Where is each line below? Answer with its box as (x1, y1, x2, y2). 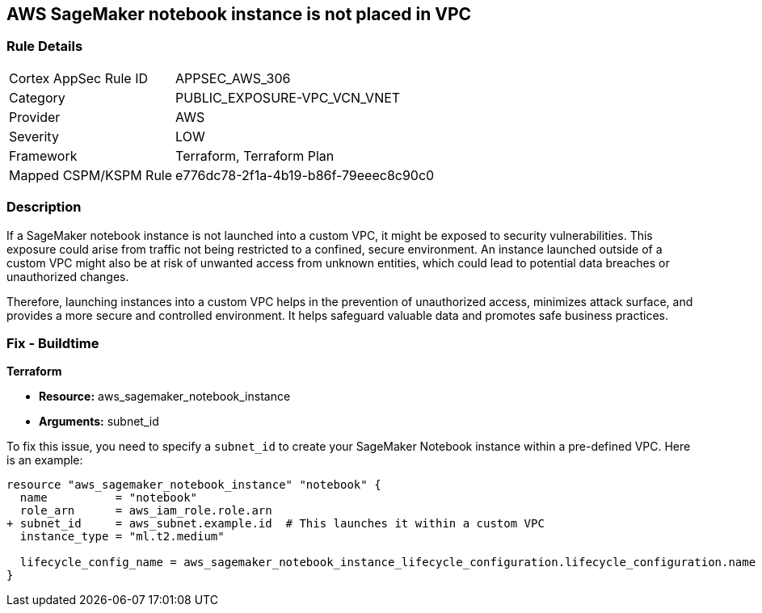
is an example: (6, 453, 83, 468)
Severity (9, 128, 59, 145)
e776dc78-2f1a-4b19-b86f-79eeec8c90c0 (175, 166, 435, 183)
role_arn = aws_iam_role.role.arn (19, 504, 272, 518)
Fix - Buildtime (6, 334, 99, 351)
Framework (9, 147, 78, 164)
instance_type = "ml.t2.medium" (19, 530, 225, 544)
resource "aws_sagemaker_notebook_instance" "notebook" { (6, 478, 381, 492)
